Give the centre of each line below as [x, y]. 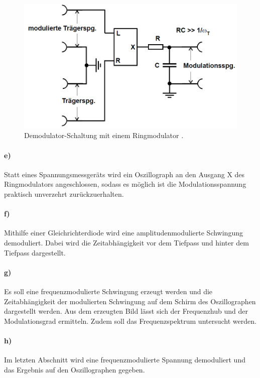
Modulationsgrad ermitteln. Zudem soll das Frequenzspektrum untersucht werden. [130, 321]
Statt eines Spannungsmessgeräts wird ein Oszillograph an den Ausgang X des [124, 174]
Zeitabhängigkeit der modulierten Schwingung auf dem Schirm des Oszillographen [130, 301]
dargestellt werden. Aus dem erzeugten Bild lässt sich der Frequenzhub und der [126, 311]
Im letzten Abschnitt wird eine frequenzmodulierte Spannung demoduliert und [125, 360]
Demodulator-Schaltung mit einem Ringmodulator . [104, 135]
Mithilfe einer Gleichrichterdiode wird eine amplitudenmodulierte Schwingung [123, 233]
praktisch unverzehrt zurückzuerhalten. [64, 194]
